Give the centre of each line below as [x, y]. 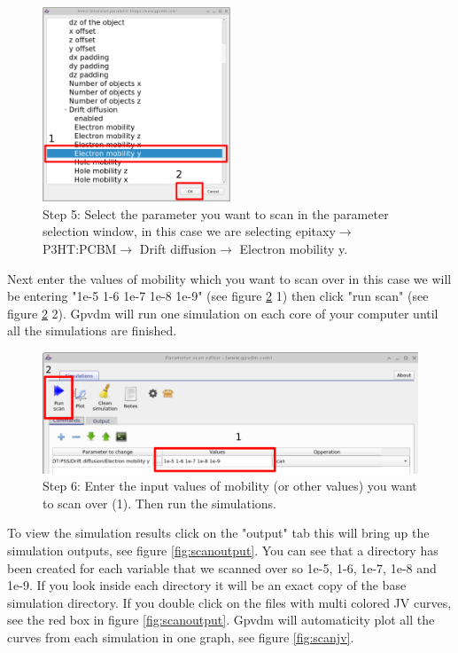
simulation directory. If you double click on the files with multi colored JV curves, [229, 602]
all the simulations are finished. [92, 330]
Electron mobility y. [294, 249]
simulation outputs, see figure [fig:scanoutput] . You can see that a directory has [223, 551]
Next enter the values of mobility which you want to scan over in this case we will [229, 278]
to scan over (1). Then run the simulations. [159, 503]
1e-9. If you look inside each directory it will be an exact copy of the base [207, 585]
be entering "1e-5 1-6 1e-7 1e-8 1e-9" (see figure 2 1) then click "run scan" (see [218, 296]
